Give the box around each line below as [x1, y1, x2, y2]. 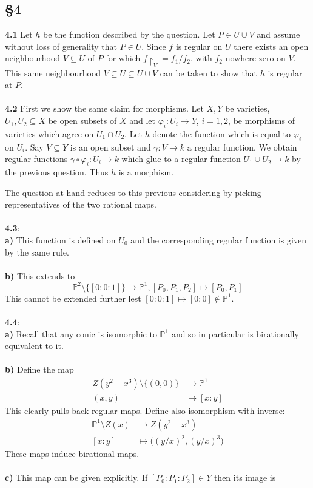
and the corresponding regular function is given [130, 234, 306, 246]
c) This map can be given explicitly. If [5, 471, 148, 484]
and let [129, 114, 155, 127]
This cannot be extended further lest [5, 291, 141, 304]
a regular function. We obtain [187, 140, 297, 153]
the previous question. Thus [5, 166, 109, 178]
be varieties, [225, 102, 270, 115]
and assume [257, 28, 300, 41]
